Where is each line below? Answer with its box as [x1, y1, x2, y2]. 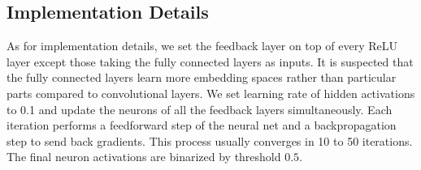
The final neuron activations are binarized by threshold [7, 148, 281, 165]
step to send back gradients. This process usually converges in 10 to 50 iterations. [7, 132, 413, 149]
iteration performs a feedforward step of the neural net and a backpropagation [7, 117, 397, 134]
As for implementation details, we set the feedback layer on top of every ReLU [7, 37, 397, 54]
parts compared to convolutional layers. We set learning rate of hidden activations [7, 84, 415, 101]
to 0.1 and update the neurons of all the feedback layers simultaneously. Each [7, 100, 393, 117]
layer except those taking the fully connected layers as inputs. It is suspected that [7, 53, 414, 70]
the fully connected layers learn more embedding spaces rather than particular [7, 69, 397, 86]
